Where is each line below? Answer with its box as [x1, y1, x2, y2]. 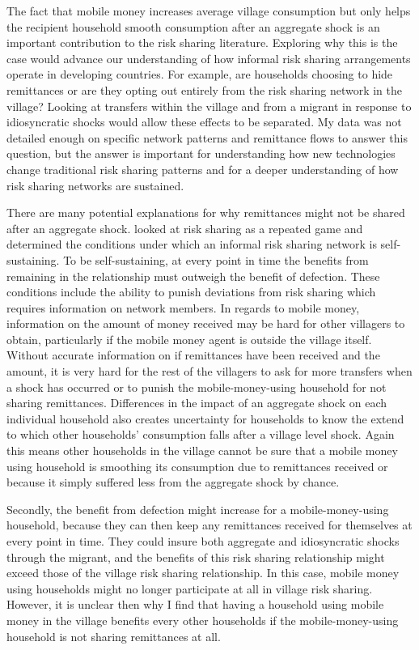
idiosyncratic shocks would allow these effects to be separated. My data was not [6, 113, 402, 130]
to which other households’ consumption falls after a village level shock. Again [6, 426, 395, 443]
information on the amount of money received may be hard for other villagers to [6, 315, 405, 332]
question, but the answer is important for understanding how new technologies [6, 145, 396, 162]
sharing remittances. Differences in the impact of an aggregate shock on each [6, 394, 387, 411]
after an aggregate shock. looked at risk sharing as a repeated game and [6, 219, 363, 236]
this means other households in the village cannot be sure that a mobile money [6, 442, 398, 459]
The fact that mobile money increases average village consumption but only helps [6, 2, 411, 19]
